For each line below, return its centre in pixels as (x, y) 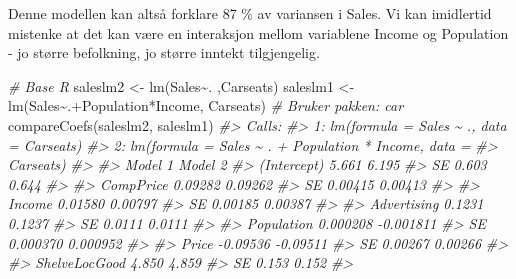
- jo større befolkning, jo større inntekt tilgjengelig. (164, 52)
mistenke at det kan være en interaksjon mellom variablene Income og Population (258, 32)
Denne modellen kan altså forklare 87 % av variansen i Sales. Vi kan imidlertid (250, 13)
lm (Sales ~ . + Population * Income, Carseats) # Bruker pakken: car (206, 105)
